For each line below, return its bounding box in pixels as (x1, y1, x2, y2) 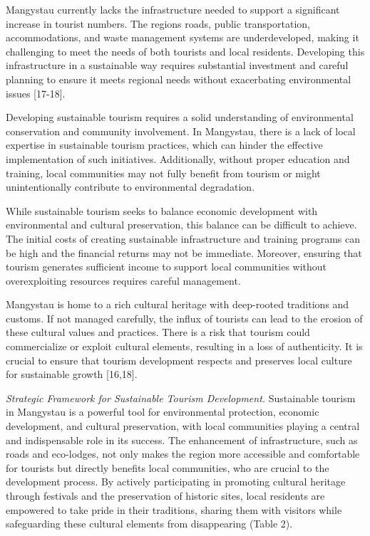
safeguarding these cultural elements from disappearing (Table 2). (6, 516, 293, 531)
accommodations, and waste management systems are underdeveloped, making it (6, 30, 359, 45)
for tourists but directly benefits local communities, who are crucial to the (6, 460, 329, 475)
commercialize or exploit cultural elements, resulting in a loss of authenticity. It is (6, 339, 363, 354)
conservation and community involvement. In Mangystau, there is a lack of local (6, 123, 356, 138)
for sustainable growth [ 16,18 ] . (6, 367, 138, 382)
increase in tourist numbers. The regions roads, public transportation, (6, 16, 310, 31)
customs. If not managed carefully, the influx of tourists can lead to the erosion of (6, 310, 363, 325)
